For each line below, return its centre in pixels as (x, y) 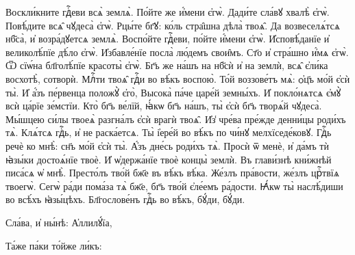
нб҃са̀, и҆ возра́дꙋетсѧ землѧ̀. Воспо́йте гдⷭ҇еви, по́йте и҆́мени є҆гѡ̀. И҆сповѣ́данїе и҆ (168, 39)
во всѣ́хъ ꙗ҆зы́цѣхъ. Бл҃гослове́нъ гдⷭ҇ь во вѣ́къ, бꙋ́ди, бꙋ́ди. (125, 199)
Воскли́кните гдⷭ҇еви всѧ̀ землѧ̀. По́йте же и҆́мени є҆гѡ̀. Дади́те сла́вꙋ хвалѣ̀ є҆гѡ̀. (168, 12)
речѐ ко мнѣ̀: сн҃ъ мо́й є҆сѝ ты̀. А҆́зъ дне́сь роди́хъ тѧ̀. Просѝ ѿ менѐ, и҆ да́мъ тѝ (167, 145)
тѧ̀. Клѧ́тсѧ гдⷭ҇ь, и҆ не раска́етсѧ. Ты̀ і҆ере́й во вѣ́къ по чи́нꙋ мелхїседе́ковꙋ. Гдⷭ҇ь (169, 132)
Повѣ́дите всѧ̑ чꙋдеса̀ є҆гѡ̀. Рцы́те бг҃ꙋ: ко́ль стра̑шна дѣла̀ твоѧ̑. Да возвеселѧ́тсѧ (173, 25)
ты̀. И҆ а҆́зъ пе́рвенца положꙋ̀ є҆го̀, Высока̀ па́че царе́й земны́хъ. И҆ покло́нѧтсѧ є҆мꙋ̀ (173, 92)
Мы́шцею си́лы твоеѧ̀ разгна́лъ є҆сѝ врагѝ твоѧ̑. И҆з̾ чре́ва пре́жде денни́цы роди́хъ (176, 119)
